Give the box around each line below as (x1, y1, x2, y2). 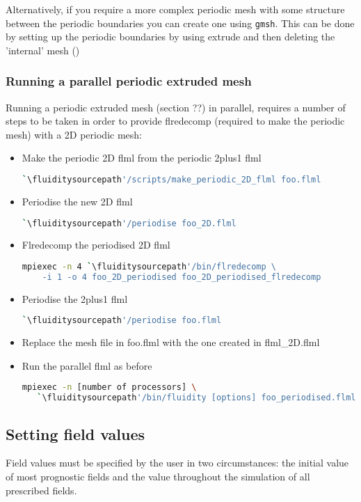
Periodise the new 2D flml (22, 194, 133, 208)
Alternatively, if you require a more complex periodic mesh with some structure (6, 2, 345, 16)
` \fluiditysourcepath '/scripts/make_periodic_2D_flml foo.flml (22, 175, 321, 185)
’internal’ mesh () (6, 42, 80, 57)
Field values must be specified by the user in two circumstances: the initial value (6, 455, 349, 470)
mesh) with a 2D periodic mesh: (6, 127, 142, 141)
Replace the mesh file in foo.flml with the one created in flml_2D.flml (22, 335, 320, 350)
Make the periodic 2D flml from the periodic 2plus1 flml (22, 150, 262, 165)
